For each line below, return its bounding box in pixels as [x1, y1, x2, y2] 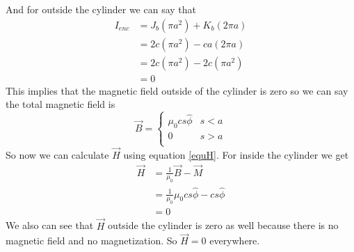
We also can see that [6, 218, 94, 233]
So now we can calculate [6, 147, 109, 162]
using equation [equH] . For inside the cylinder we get [123, 147, 349, 162]
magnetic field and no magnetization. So [6, 233, 177, 248]
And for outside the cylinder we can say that [6, 2, 197, 16]
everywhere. [209, 233, 260, 248]
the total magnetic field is [6, 97, 115, 111]
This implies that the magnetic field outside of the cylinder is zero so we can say [6, 83, 348, 97]
